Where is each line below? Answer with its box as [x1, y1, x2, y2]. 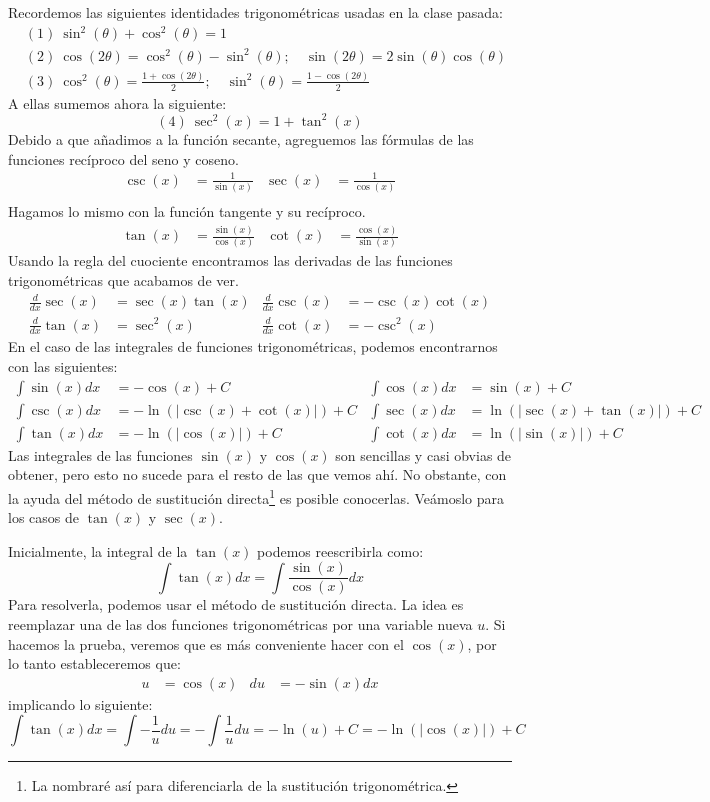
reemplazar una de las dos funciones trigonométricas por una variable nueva [8, 613, 473, 634]
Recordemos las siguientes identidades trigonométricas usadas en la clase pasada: [8, 2, 503, 22]
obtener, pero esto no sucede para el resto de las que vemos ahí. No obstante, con [8, 464, 507, 485]
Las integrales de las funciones [8, 444, 193, 465]
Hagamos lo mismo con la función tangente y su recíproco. [8, 201, 366, 222]
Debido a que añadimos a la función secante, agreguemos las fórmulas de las [8, 128, 474, 149]
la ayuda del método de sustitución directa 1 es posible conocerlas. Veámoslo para [8, 484, 505, 508]
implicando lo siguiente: [8, 693, 153, 714]
